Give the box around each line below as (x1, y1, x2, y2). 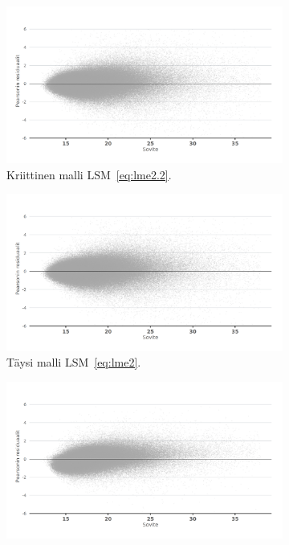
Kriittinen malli (6, 166, 83, 182)
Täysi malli (6, 354, 62, 371)
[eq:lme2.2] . (116, 166, 172, 182)
